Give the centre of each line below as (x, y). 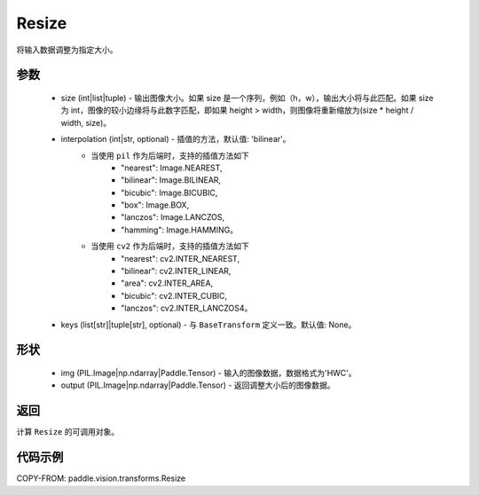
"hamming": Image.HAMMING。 (180, 230)
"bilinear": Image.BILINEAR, (171, 180)
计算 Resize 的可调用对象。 (68, 432)
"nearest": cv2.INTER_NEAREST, (180, 258)
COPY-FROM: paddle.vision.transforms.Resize (101, 478)
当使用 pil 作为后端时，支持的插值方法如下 (170, 155)
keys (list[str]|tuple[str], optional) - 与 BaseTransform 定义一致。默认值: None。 (208, 325)
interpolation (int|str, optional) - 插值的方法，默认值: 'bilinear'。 (176, 139)
